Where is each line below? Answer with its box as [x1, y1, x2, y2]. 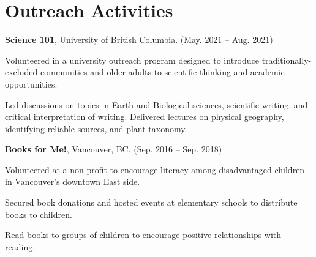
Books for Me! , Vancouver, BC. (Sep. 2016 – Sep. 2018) [5, 143, 222, 155]
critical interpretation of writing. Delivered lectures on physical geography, [5, 110, 284, 123]
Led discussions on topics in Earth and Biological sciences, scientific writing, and [5, 98, 308, 111]
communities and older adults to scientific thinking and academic [40, 65, 285, 78]
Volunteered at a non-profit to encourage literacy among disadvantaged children [5, 163, 305, 176]
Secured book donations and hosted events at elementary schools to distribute [5, 196, 298, 209]
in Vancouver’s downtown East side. [5, 175, 140, 188]
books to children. [5, 207, 72, 220]
